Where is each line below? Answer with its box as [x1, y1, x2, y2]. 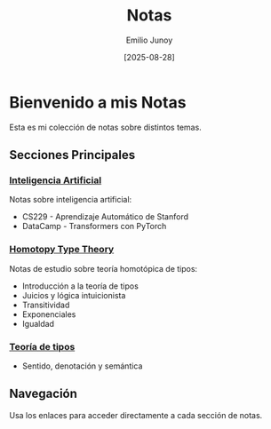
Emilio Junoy [125, 35, 173, 45]
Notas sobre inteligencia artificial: [9, 195, 132, 205]
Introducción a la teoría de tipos [21, 281, 139, 291]
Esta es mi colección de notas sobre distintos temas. [9, 122, 202, 132]
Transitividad [21, 299, 70, 310]
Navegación [9, 386, 78, 401]
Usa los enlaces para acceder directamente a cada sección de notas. [9, 409, 263, 420]
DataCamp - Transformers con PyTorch [21, 221, 167, 232]
